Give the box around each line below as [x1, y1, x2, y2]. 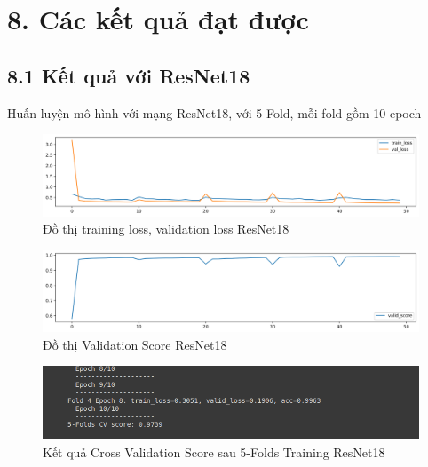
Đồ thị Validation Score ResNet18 [43, 335, 227, 353]
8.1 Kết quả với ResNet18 [7, 61, 250, 89]
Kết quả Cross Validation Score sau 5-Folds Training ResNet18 [43, 442, 385, 461]
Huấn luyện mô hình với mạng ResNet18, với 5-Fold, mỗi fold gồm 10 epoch [7, 103, 422, 122]
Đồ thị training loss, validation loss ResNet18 [43, 219, 289, 238]
